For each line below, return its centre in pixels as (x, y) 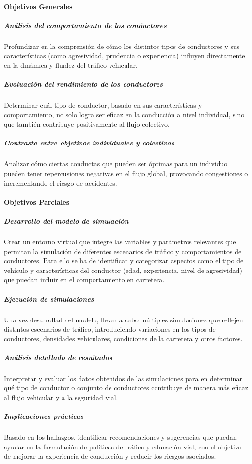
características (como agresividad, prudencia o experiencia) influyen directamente (125, 56)
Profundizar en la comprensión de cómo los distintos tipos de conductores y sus (122, 46)
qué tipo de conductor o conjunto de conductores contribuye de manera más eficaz (126, 388)
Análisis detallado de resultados (58, 357)
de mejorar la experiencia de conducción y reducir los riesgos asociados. (110, 456)
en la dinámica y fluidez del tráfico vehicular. (71, 65)
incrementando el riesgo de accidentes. (61, 183)
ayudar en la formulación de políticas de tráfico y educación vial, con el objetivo (123, 446)
